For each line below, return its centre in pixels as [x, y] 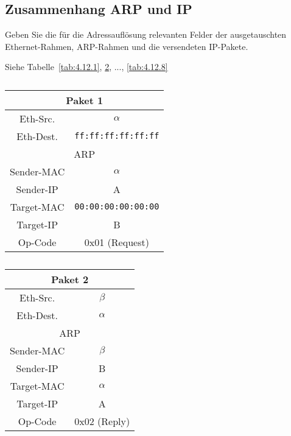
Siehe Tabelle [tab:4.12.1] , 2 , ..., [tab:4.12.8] [86, 67]
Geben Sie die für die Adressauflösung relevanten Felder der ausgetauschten [146, 34]
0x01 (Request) [117, 242]
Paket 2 [70, 279]
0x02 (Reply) [102, 421]
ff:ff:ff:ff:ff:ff [117, 136]
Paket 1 [85, 100]
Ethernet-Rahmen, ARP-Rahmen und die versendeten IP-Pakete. [127, 46]
